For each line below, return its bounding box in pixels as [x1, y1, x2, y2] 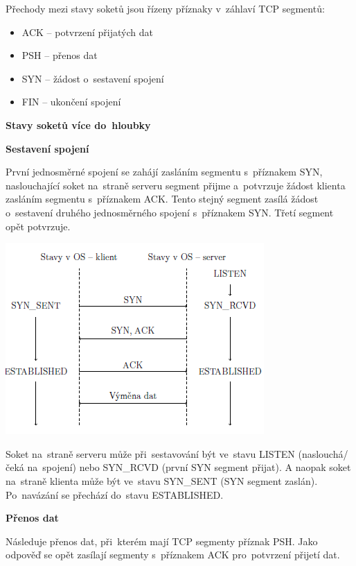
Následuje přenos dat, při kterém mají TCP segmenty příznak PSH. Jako [6, 533, 318, 548]
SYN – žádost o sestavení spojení [21, 71, 164, 85]
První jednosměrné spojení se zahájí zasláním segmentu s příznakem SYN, [6, 164, 323, 179]
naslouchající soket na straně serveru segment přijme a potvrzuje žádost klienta [6, 178, 346, 192]
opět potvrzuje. [6, 218, 71, 233]
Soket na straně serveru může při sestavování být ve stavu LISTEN [6, 446, 295, 461]
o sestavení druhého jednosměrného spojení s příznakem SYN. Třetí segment [6, 205, 334, 219]
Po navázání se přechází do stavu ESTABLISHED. [6, 487, 224, 501]
